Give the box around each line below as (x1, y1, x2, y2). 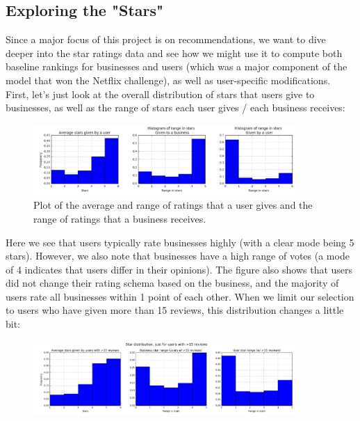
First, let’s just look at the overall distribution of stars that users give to (6, 86, 315, 101)
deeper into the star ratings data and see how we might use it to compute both (6, 45, 343, 60)
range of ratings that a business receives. (33, 211, 206, 225)
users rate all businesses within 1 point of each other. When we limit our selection (6, 289, 354, 303)
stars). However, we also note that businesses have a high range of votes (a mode (6, 248, 350, 263)
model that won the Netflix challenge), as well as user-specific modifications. (6, 72, 331, 87)
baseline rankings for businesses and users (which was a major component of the (6, 59, 347, 74)
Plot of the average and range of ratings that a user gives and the (33, 198, 313, 212)
